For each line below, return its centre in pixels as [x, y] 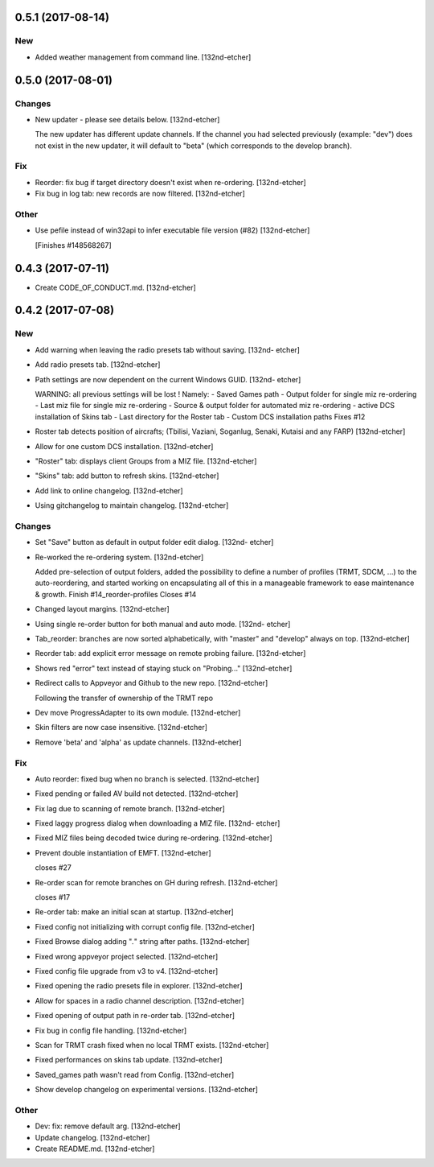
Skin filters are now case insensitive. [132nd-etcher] [121, 728]
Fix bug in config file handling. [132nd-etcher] [111, 1030]
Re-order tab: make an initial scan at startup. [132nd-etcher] [135, 912]
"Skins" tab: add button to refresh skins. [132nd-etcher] [127, 476]
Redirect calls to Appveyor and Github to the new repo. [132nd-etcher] [151, 683]
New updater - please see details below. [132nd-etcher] [127, 119]
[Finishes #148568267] [73, 245]
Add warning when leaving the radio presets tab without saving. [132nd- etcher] [168, 349]
